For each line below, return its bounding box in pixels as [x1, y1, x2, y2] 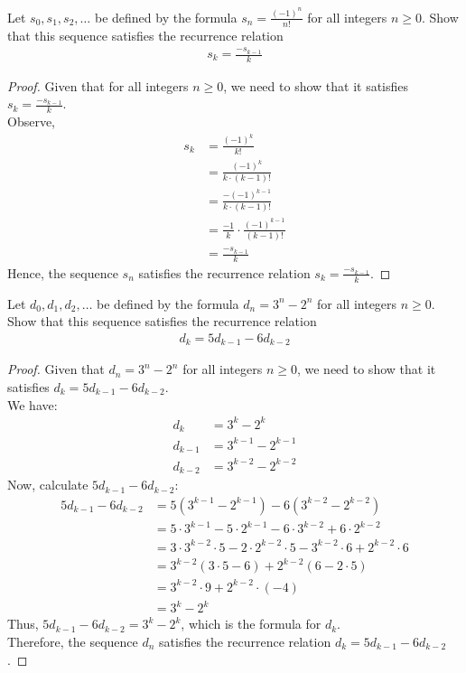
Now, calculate [7, 475, 89, 494]
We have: [7, 395, 58, 414]
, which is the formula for [181, 614, 322, 633]
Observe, [7, 112, 56, 131]
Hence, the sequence [7, 263, 118, 282]
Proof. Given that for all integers [7, 76, 189, 95]
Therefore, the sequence [7, 631, 138, 650]
